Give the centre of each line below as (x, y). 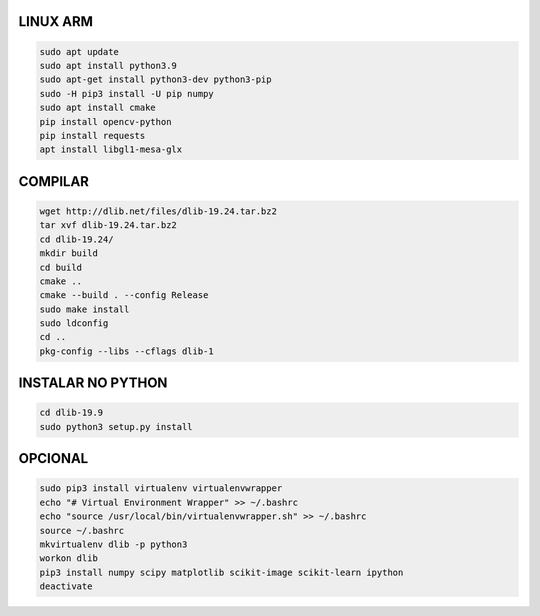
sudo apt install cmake (98, 108)
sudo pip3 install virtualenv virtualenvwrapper (161, 488)
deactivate (66, 586)
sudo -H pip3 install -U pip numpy (126, 93)
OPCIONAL (53, 458)
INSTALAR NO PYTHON (93, 383)
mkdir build (69, 253)
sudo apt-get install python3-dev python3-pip (155, 79)
